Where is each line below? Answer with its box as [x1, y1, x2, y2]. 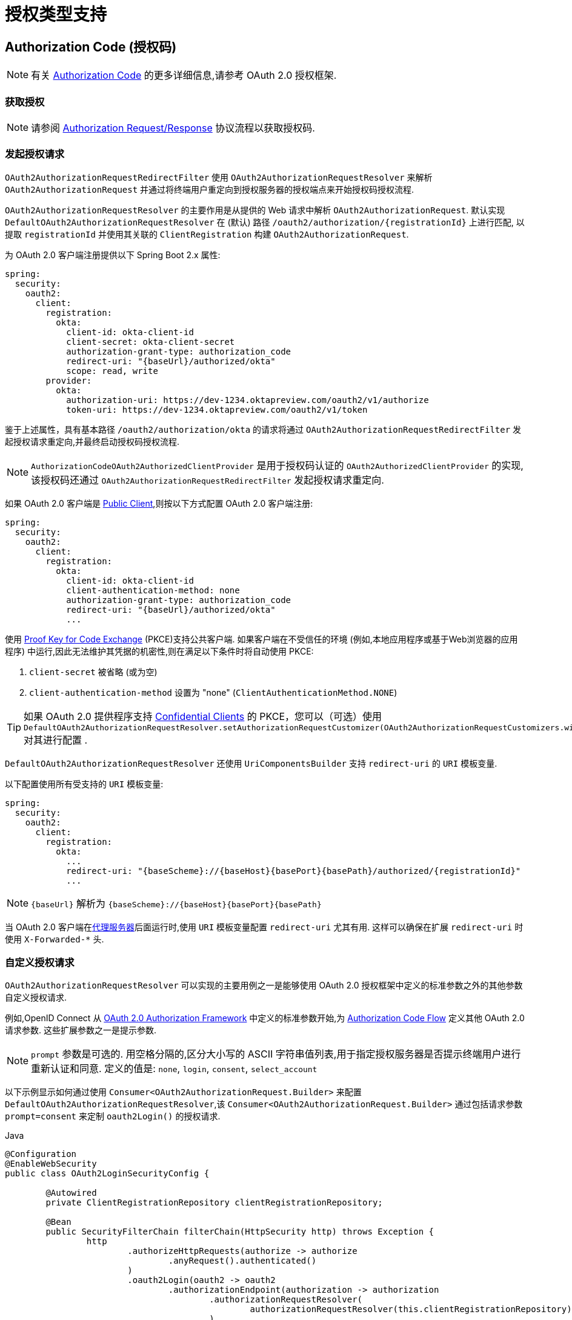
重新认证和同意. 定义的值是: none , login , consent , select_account [31, 1062, 318, 1075]
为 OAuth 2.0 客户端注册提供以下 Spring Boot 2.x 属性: [5, 249, 221, 260]
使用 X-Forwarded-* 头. [5, 933, 104, 944]
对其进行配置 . [24, 733, 88, 746]
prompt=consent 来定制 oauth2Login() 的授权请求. [5, 1111, 221, 1122]
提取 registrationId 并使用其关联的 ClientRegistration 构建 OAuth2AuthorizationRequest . [5, 228, 409, 239]
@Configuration [5, 1149, 77, 1159]
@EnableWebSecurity [5, 1159, 97, 1169]
